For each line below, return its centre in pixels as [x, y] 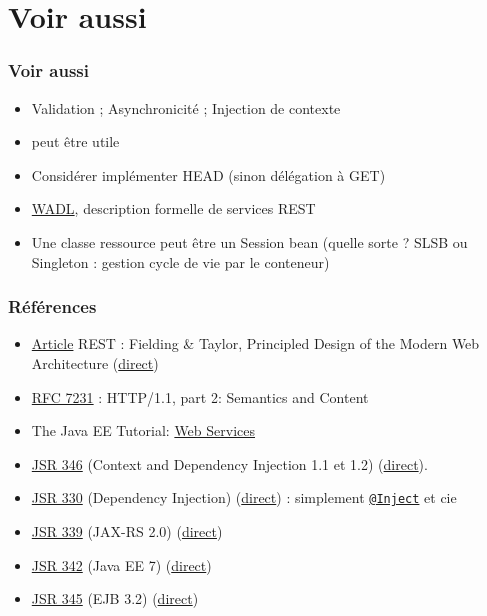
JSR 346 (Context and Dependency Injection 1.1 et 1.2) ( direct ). [229, 463]
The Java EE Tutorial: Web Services [143, 430]
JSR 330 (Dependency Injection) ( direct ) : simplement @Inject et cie [244, 497]
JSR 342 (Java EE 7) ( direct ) [121, 564]
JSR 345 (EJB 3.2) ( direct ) [115, 598]
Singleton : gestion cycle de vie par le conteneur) [180, 261]
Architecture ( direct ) [95, 362]
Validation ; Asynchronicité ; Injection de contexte [186, 107]
